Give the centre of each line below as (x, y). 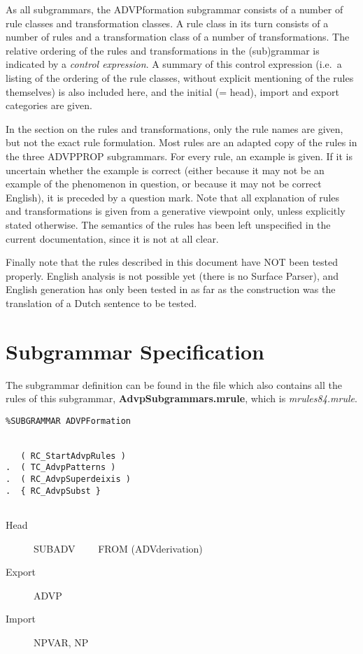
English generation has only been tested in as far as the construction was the (171, 289)
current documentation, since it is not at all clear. (112, 238)
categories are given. (49, 105)
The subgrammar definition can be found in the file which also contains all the (174, 384)
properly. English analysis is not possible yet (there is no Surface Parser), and (172, 275)
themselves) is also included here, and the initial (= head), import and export (172, 91)
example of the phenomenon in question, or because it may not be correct (164, 184)
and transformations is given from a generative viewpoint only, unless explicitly (176, 211)
